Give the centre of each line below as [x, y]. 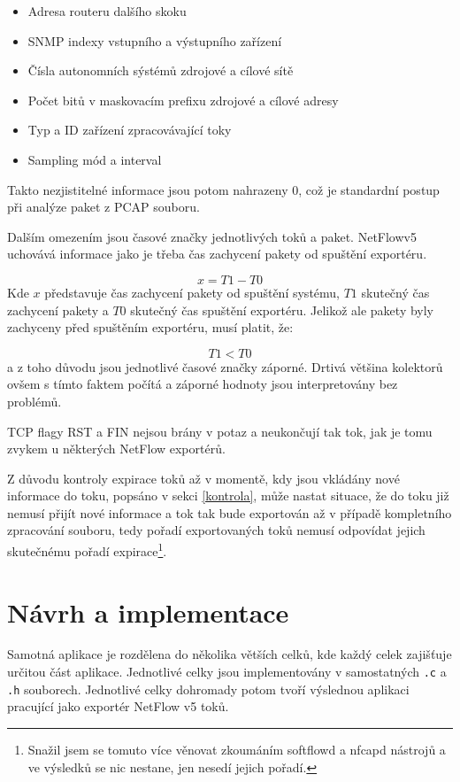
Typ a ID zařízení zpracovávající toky [130, 130]
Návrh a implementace [148, 612]
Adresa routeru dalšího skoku [107, 11]
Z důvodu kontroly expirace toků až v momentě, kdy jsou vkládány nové [203, 478]
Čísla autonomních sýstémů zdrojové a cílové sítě [161, 70]
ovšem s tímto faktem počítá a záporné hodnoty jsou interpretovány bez [203, 384]
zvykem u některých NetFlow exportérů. [116, 449]
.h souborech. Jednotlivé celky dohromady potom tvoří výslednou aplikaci [208, 689]
